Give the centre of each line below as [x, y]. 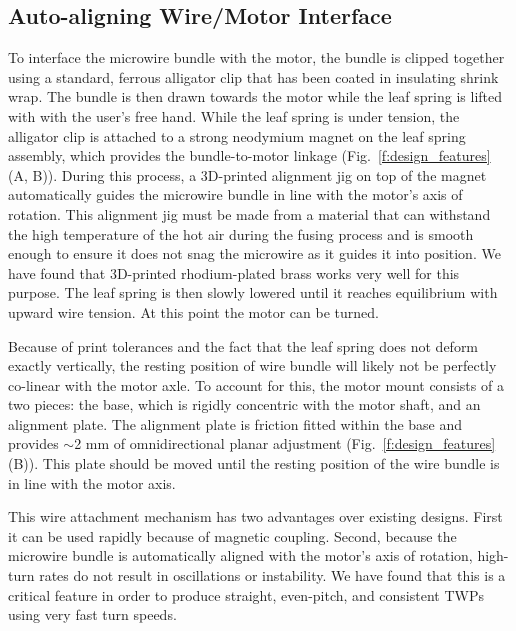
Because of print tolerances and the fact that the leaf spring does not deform [243, 345]
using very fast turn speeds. [92, 614]
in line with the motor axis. [92, 482]
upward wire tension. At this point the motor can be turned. [193, 311]
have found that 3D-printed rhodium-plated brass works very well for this [234, 272]
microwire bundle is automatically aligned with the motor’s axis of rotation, [240, 555]
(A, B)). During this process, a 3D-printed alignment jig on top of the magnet [247, 174]
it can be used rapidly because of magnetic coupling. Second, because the [232, 535]
